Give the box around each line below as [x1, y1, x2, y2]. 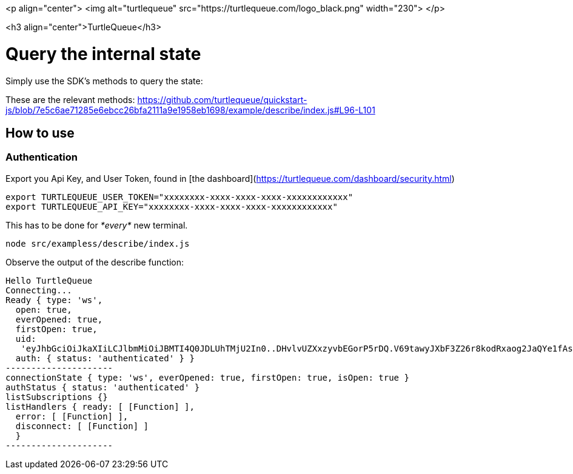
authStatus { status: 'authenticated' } [5, 382, 200, 392]
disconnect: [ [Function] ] [15, 421, 149, 431]
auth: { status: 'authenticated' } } [15, 353, 195, 363]
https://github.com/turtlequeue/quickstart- [137, 94, 307, 105]
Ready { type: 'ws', [5, 295, 103, 305]
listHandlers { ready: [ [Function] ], [5, 401, 195, 412]
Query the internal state [5, 43, 201, 64]
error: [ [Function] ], [15, 411, 129, 421]
